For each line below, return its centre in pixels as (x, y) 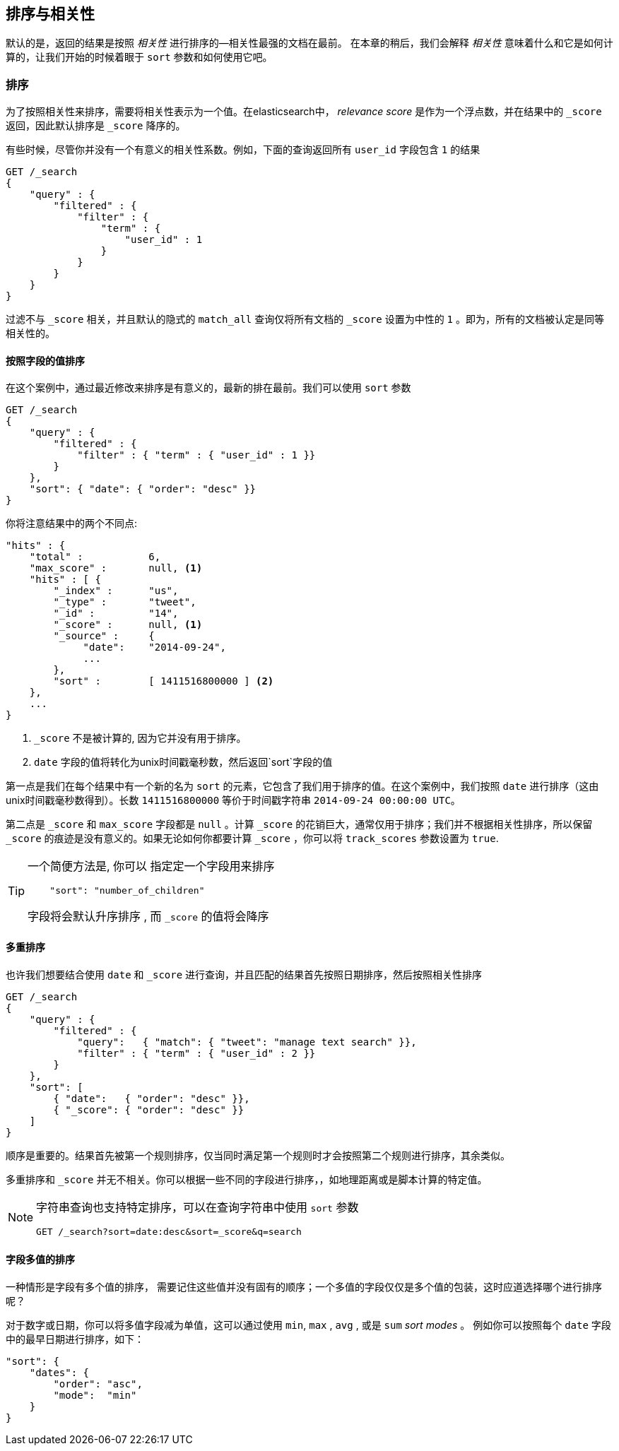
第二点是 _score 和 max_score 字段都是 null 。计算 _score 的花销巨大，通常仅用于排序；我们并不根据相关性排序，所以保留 (299, 824)
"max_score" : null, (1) (116, 568)
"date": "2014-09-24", (154, 647)
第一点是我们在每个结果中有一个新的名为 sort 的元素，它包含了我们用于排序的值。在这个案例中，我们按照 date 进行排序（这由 (302, 786)
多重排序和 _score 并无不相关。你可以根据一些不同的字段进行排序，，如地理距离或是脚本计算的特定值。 (247, 1179)
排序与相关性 (50, 14)
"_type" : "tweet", (125, 602)
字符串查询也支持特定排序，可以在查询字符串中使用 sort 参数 (198, 1207)
